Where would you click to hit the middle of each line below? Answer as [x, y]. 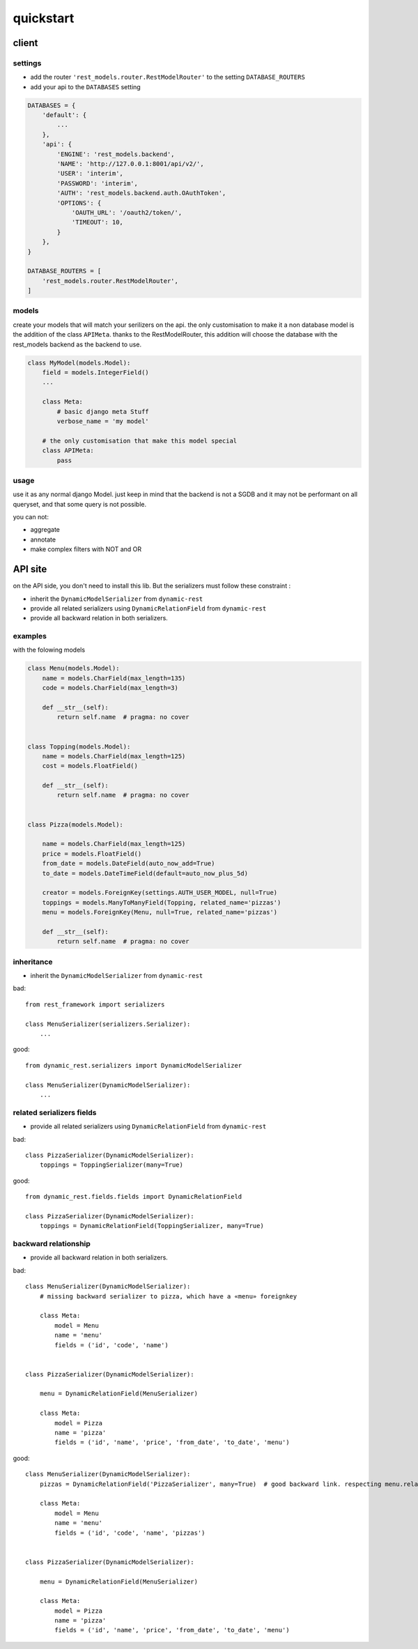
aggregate [45, 530]
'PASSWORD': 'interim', [98, 183]
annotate [43, 539]
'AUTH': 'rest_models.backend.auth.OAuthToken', [141, 193]
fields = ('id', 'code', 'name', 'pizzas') [130, 1533]
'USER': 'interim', [90, 174]
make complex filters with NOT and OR [86, 549]
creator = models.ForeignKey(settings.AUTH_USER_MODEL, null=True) [160, 893]
